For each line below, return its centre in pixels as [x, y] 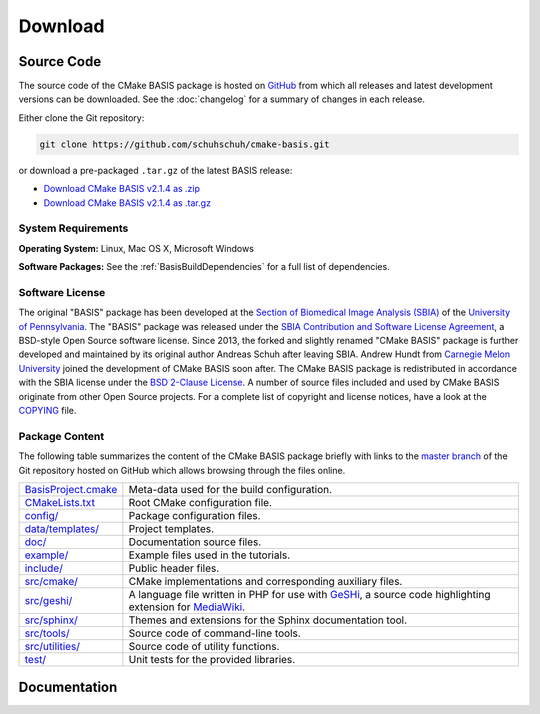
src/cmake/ [51, 581]
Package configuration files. [194, 515]
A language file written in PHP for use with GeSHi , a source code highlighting [309, 594]
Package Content [61, 436]
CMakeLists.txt [59, 502]
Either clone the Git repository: [81, 117]
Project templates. [171, 528]
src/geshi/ [48, 600]
